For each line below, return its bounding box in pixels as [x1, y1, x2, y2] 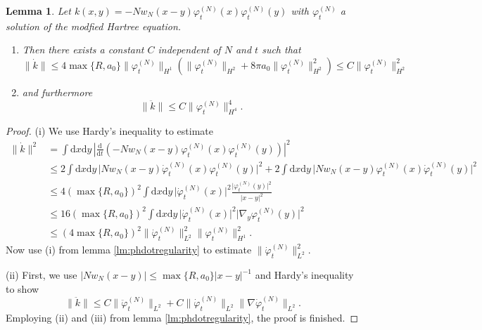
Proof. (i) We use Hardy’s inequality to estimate [6, 123, 213, 138]
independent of [158, 42, 221, 57]
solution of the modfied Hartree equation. [6, 18, 182, 33]
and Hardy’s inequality [255, 268, 354, 282]
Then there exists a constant [22, 42, 144, 57]
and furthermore [22, 84, 93, 99]
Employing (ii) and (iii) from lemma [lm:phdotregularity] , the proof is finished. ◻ [6, 310, 359, 324]
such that [262, 42, 301, 57]
